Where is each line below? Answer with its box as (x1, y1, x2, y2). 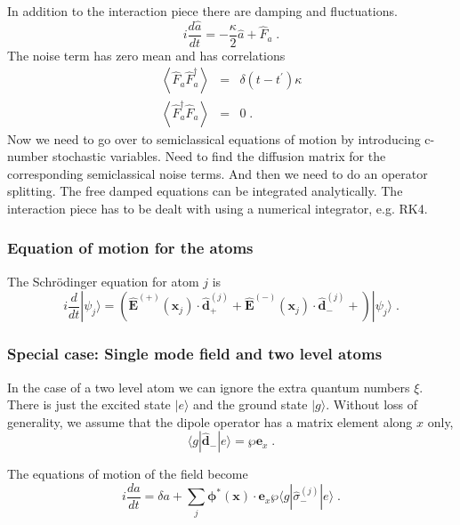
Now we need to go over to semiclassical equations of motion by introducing (7, 129, 421, 148)
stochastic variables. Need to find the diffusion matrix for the (52, 147, 386, 166)
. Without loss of (326, 395, 418, 414)
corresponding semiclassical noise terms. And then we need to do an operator (7, 164, 428, 182)
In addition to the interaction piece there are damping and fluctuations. (7, 2, 398, 20)
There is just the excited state (7, 395, 171, 414)
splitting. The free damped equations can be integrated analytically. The (7, 182, 403, 200)
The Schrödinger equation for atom (7, 271, 199, 290)
